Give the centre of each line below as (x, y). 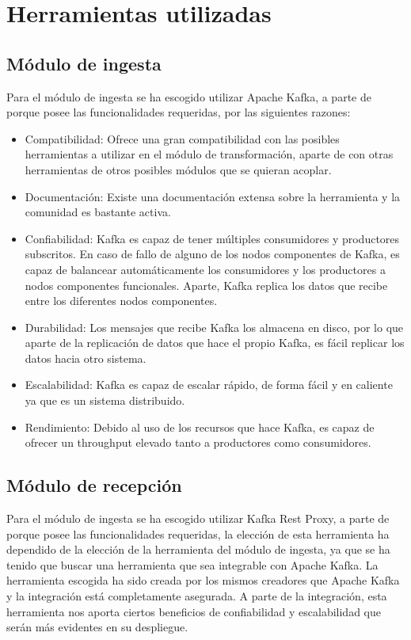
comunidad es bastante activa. (98, 212)
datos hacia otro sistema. (86, 358)
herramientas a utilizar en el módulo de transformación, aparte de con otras (209, 154)
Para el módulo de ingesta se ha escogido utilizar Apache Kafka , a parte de (189, 96)
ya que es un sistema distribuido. (105, 400)
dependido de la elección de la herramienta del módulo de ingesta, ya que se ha (198, 549)
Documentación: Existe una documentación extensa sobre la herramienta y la (213, 196)
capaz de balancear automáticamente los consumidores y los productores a (205, 269)
